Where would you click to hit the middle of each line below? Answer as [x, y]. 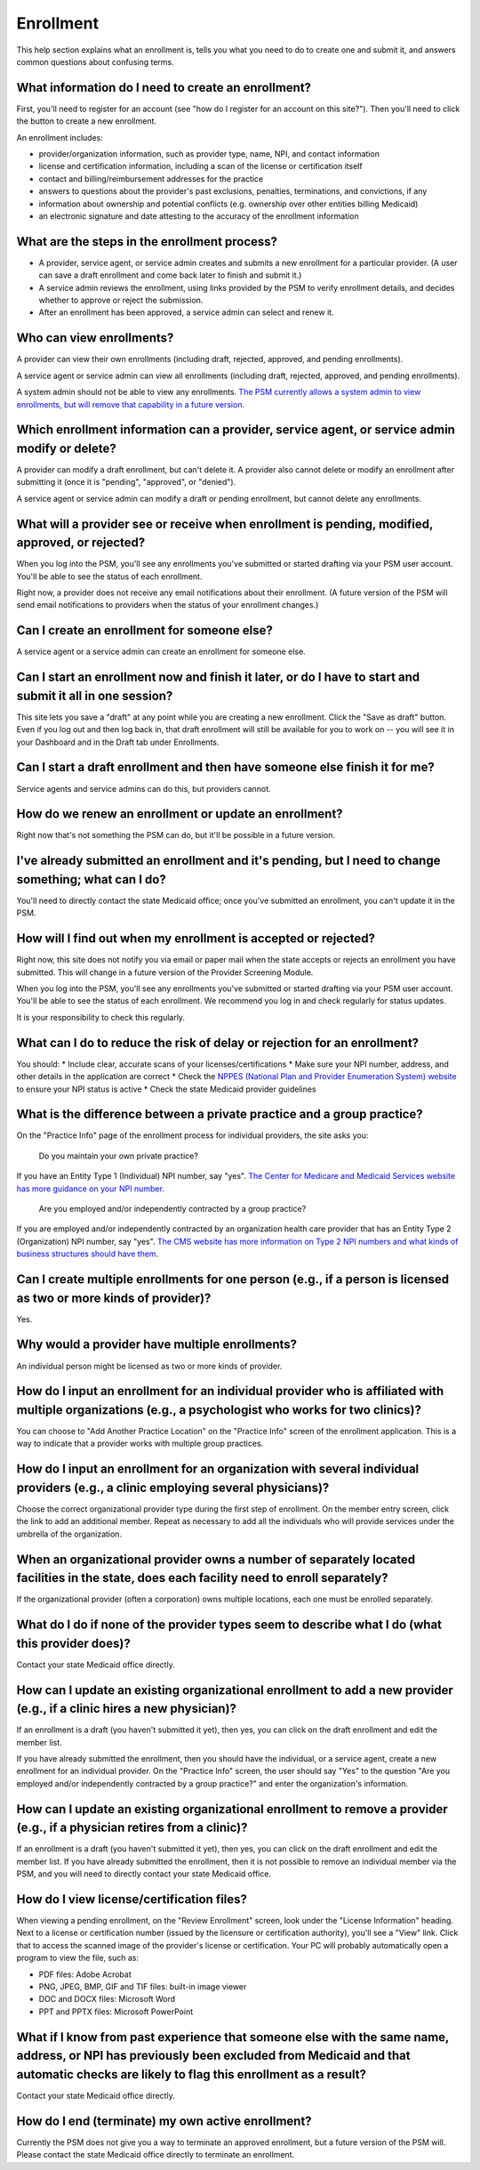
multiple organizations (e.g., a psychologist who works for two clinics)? [219, 1410]
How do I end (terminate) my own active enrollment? [164, 2121]
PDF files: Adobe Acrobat [85, 1974]
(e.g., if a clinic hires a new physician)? [127, 1709]
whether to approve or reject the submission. [121, 300]
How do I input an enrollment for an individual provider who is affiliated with [230, 1391]
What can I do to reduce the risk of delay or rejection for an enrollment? [218, 1042]
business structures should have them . [88, 1254]
